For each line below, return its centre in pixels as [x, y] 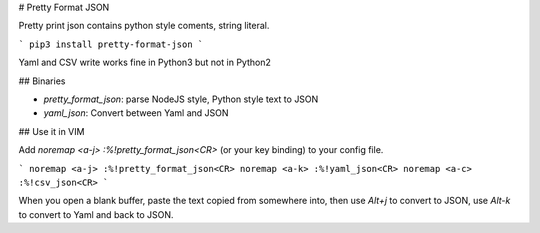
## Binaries [42, 81]
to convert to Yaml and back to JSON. [96, 214]
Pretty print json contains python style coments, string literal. [144, 26]
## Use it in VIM [51, 131]
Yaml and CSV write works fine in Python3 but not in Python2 [145, 62]
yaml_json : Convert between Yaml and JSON [136, 113]
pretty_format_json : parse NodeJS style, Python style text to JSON [181, 99]
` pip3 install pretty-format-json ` [111, 44]
